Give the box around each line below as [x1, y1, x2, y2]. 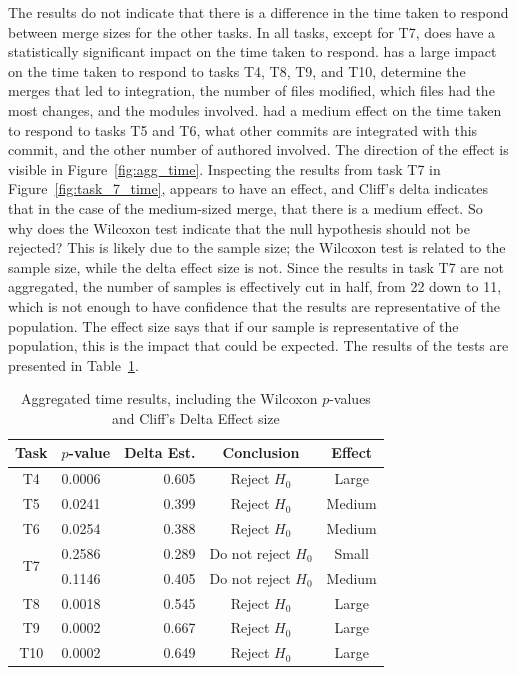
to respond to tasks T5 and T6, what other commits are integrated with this [8, 119, 478, 140]
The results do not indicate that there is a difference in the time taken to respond [8, 2, 509, 22]
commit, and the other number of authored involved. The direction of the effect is [8, 139, 509, 160]
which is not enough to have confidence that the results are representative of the [8, 295, 500, 316]
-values [329, 388, 371, 409]
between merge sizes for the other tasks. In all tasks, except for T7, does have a [8, 21, 496, 42]
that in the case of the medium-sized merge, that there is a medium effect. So [8, 197, 483, 218]
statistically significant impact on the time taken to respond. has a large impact [8, 41, 497, 62]
